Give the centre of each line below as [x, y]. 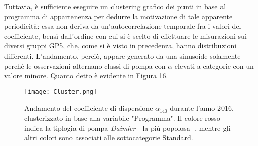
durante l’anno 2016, [202, 108]
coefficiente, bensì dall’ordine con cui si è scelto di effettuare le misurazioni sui [125, 36]
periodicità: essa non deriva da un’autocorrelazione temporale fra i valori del [123, 26]
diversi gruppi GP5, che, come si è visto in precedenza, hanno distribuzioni [120, 46]
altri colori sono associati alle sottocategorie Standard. [109, 138]
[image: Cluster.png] [61, 92]
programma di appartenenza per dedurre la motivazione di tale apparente [118, 16]
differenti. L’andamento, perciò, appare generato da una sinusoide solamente [122, 55]
